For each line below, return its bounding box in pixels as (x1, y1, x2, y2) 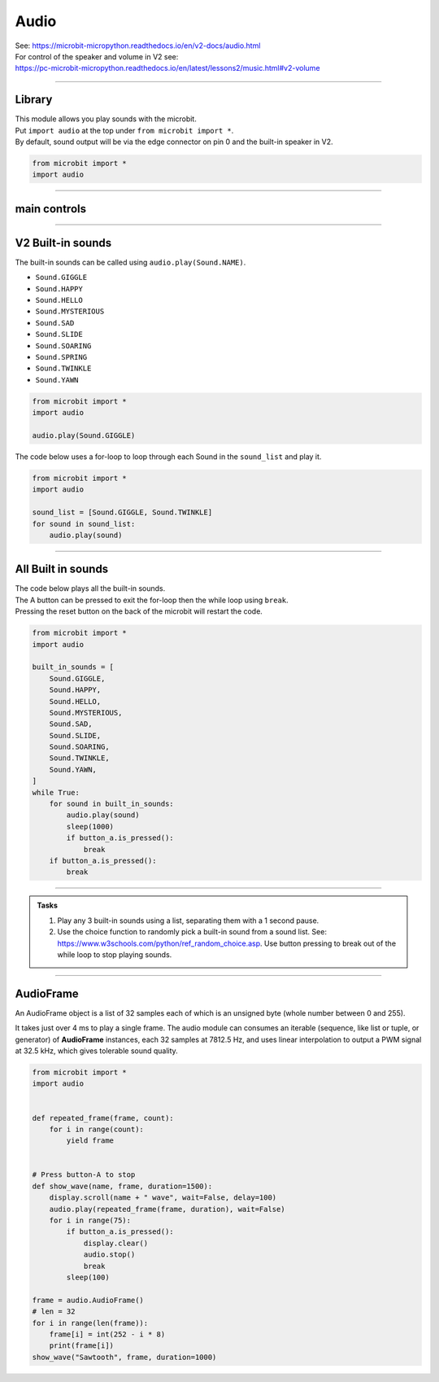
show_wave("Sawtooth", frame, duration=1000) (32, 1352, 217, 1362)
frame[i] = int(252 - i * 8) (49, 1329, 166, 1339)
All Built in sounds (15, 562, 109, 576)
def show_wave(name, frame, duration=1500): (32, 1181, 213, 1191)
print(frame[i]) (49, 1341, 114, 1350)
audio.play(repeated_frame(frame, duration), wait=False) (49, 1205, 285, 1214)
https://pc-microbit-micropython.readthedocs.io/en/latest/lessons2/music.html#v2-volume (15, 63, 320, 73)
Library (15, 93, 53, 107)
